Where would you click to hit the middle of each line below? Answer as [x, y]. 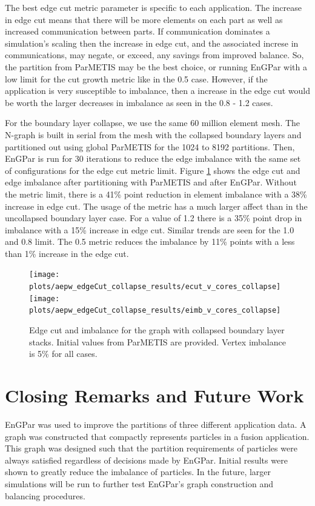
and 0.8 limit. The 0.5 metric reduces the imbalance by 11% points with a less [150, 241]
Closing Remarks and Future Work [154, 395]
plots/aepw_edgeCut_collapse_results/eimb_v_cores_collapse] [155, 311]
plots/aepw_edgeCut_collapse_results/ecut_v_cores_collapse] [155, 287]
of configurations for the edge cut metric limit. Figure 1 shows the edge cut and [153, 170]
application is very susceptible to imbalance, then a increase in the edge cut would [157, 91]
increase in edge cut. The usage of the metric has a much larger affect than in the [156, 206]
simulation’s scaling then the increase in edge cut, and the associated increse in [152, 43]
